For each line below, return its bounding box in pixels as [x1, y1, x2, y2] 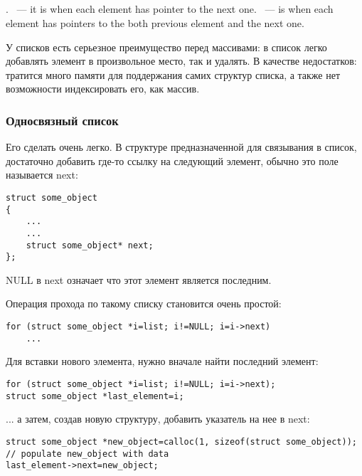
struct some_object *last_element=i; [6, 391, 184, 401]
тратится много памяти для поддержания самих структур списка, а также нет [6, 67, 341, 82]
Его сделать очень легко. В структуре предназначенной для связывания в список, [6, 139, 357, 154]
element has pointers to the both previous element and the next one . [6, 15, 304, 30]
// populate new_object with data [6, 448, 169, 459]
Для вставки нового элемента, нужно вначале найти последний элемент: [6, 354, 319, 369]
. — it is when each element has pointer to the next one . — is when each [6, 1, 334, 16]
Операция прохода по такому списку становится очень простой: [6, 296, 282, 311]
